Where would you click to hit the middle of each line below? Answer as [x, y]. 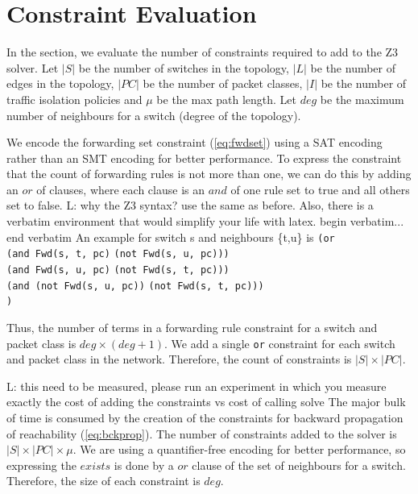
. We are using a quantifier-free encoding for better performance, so [239, 449]
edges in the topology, [60, 83]
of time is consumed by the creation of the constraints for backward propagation [205, 417]
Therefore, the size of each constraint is [103, 481]
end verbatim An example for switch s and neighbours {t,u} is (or [171, 237]
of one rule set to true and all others [320, 189]
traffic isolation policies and [74, 99]
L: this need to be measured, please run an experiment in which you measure [197, 386]
